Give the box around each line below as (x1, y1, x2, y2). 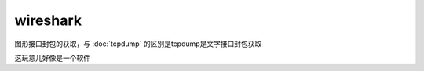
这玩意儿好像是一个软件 (14, 53, 90, 62)
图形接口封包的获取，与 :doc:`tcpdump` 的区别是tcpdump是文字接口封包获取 (14, 39, 262, 48)
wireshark (14, 12, 82, 29)
